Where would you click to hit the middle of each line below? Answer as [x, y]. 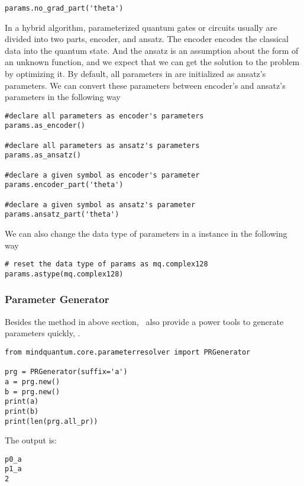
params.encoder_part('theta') [64, 185]
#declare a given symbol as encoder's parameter [102, 175]
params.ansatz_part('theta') [62, 215]
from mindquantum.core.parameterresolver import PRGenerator [128, 352]
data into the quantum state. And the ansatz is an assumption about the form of [152, 50]
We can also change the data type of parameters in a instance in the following [146, 234]
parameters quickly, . [43, 333]
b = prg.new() [33, 392]
